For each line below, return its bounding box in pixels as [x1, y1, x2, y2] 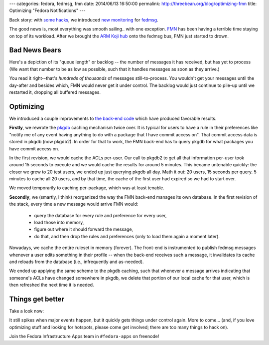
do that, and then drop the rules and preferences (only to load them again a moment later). [34, 233, 220, 239]
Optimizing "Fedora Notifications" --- [9, 7, 86, 13]
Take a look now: [9, 308, 44, 314]
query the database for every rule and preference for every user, [34, 212, 167, 218]
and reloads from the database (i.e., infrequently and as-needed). [9, 259, 144, 265]
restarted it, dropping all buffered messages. [9, 89, 101, 95]
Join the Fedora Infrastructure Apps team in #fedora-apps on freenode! [9, 334, 159, 340]
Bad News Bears [9, 46, 62, 54]
